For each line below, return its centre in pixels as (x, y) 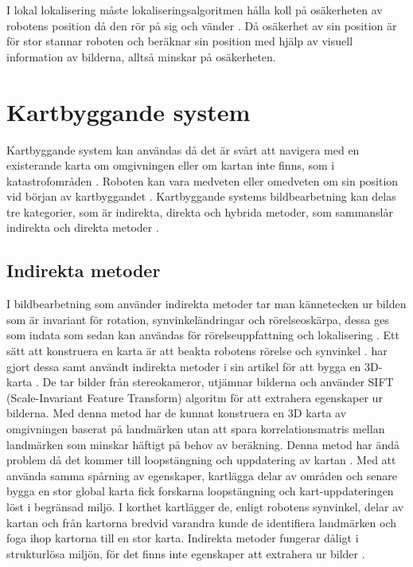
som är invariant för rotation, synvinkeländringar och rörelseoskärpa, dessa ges (198, 319)
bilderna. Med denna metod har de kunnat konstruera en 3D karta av (177, 413)
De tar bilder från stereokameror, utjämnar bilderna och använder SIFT (218, 382)
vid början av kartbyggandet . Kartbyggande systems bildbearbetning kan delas (201, 196)
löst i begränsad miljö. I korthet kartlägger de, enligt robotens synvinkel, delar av (205, 506)
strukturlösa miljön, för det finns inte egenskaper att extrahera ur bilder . (186, 553)
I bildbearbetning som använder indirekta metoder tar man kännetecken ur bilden (206, 304)
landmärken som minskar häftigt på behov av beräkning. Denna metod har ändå (203, 444)
